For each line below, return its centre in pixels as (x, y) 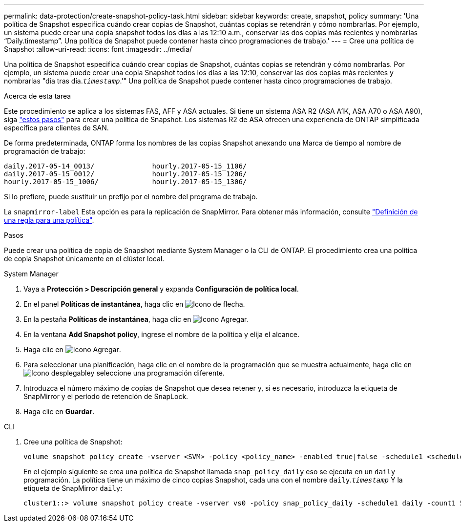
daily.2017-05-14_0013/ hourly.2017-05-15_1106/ (126, 166)
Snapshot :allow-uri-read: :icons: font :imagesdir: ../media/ (98, 49)
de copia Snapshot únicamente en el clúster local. (84, 259)
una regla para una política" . (49, 220)
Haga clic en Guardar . (59, 411)
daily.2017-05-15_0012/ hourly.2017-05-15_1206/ (126, 174)
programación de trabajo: (45, 151)
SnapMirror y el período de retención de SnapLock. (106, 396)
